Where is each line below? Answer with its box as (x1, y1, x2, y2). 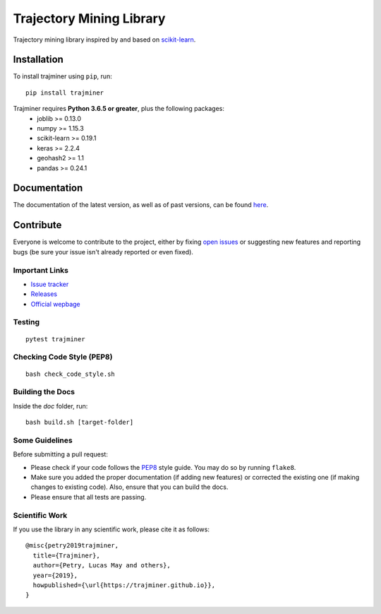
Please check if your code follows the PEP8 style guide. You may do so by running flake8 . (30, 463, 296, 471)
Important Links (13, 265, 68, 275)
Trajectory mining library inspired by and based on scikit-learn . (13, 35, 196, 44)
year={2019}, (32, 571, 78, 579)
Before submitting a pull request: (13, 450, 109, 459)
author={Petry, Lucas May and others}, (32, 562, 171, 569)
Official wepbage (30, 300, 80, 308)
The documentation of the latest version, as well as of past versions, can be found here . (13, 201, 269, 209)
